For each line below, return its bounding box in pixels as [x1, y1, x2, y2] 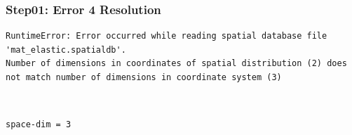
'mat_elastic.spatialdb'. [6, 44, 126, 55]
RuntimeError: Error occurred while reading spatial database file [6, 31, 327, 41]
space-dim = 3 [6, 120, 72, 130]
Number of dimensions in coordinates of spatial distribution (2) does [6, 58, 347, 69]
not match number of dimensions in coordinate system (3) [6, 72, 282, 82]
